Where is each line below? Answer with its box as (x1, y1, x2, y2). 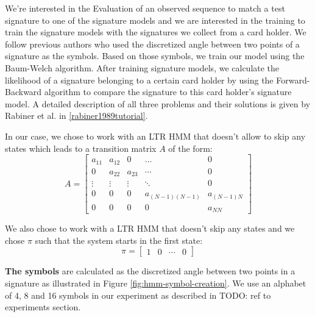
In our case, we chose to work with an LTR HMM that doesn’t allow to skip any (5, 129, 306, 142)
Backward (5, 85, 42, 98)
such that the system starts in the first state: (35, 233, 203, 246)
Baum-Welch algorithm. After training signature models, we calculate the (5, 61, 280, 74)
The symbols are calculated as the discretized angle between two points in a (5, 265, 296, 277)
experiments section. (5, 301, 81, 313)
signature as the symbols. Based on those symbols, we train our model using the (5, 49, 305, 62)
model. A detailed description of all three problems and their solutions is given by (5, 97, 311, 110)
